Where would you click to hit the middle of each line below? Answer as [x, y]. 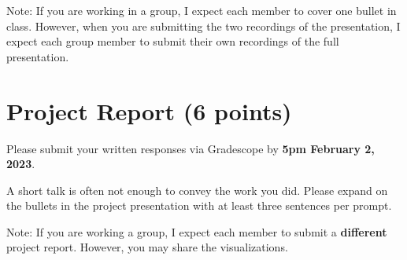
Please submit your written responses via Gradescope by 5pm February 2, [191, 148]
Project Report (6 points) [149, 110]
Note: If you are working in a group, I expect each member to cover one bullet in [202, 10]
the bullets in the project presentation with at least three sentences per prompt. [199, 205]
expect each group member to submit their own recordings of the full [173, 41]
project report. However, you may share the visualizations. [147, 247]
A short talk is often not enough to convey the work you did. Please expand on [197, 190]
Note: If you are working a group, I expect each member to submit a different [197, 231]
